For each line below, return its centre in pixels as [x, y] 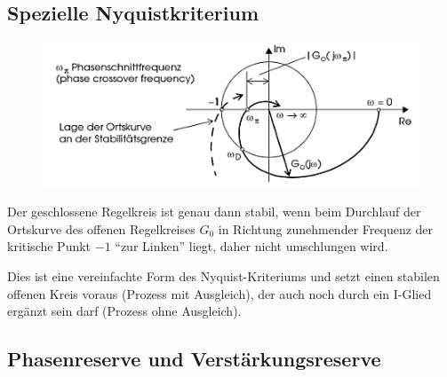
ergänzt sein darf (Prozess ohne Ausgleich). [124, 311]
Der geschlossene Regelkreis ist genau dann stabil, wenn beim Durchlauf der [214, 212]
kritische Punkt [49, 246]
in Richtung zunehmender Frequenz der [326, 228]
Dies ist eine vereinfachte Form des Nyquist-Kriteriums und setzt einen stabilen [223, 275]
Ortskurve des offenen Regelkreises [101, 228]
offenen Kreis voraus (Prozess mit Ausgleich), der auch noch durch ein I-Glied [220, 293]
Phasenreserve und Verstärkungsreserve [194, 359]
